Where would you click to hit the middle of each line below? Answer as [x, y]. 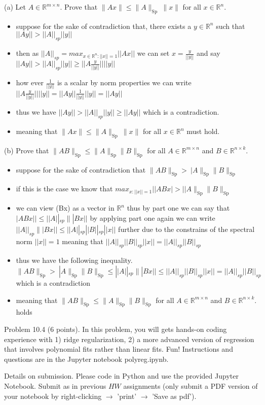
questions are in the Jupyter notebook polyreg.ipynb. [86, 359]
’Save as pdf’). [174, 396]
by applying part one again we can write [153, 217]
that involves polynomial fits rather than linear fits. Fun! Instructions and [119, 349]
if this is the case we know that [64, 189]
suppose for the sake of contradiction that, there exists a [104, 26]
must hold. [203, 131]
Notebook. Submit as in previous [55, 385]
